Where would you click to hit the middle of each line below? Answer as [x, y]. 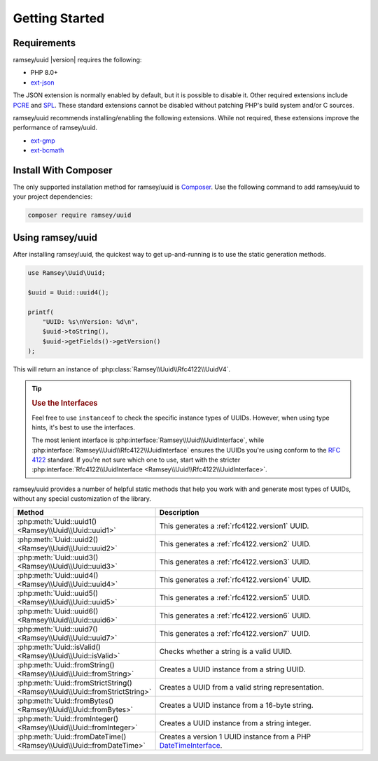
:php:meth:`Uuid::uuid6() [58, 611]
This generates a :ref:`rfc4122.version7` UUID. [235, 633]
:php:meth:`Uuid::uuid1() [57, 521]
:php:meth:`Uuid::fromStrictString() [75, 683]
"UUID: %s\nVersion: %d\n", [91, 321]
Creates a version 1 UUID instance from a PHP [235, 737]
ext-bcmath [47, 150]
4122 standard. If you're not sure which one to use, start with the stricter [136, 460]
